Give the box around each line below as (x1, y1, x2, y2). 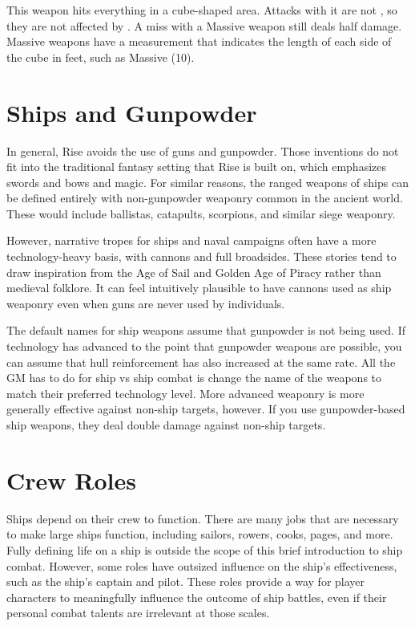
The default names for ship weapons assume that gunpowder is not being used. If (6, 322, 406, 339)
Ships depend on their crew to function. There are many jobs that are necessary (6, 510, 399, 526)
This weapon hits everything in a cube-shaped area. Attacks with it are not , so (6, 2, 397, 18)
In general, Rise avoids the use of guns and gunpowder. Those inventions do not (6, 142, 399, 159)
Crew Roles (6, 463, 136, 496)
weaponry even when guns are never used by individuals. (6, 295, 285, 311)
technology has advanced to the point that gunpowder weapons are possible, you (6, 338, 402, 355)
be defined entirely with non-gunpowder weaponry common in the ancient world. (6, 189, 403, 206)
